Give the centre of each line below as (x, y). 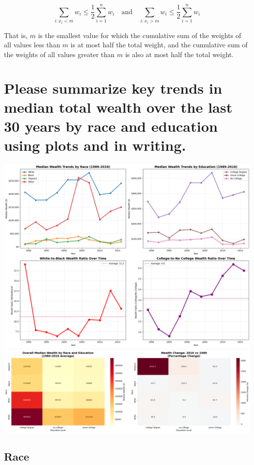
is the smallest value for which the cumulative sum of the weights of (139, 35)
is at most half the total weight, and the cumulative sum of (159, 45)
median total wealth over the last (118, 107)
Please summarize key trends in (113, 88)
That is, (16, 35)
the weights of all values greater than (59, 54)
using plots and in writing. (95, 145)
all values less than (32, 45)
